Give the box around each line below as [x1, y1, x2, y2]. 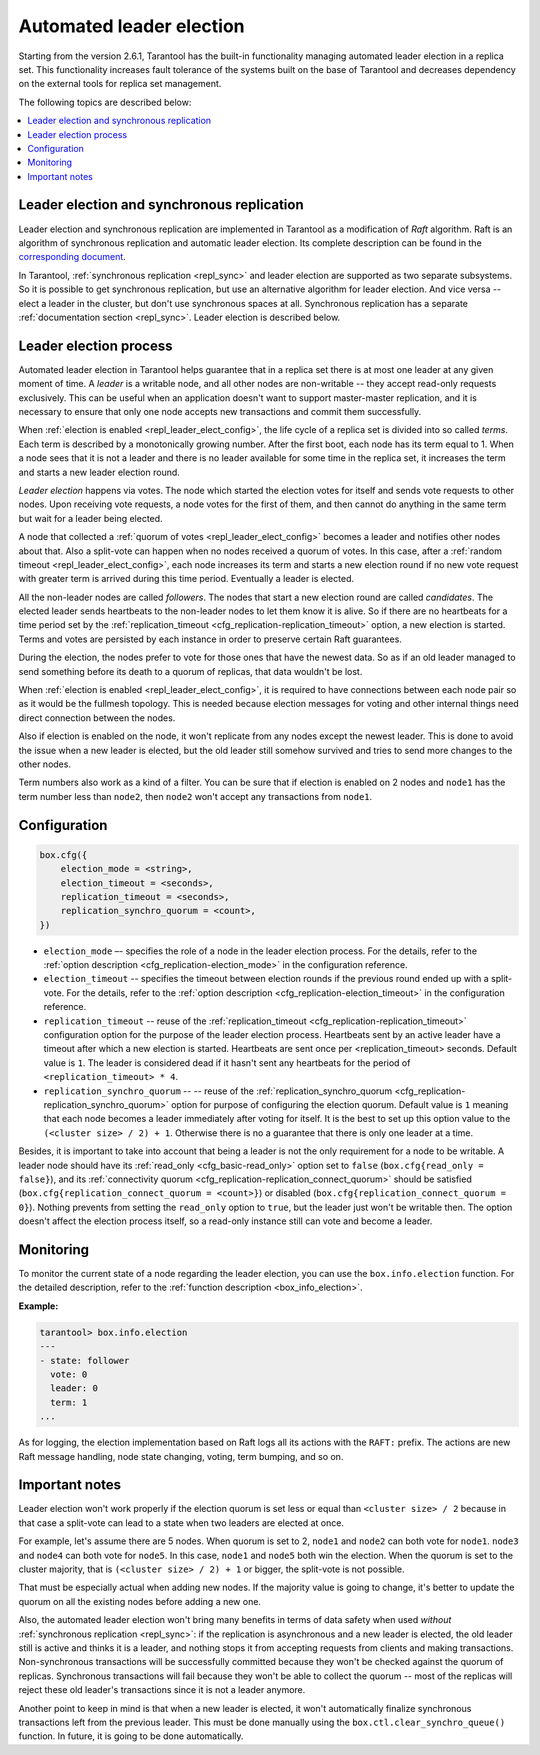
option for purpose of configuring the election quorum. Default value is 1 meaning [170, 1099, 509, 1110]
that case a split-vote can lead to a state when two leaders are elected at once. [18, 1516, 345, 1529]
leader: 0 [50, 1383, 99, 1394]
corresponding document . [18, 251, 127, 263]
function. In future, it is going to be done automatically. [18, 1730, 244, 1742]
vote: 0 [50, 1368, 88, 1380]
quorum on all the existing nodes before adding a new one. [18, 1595, 262, 1607]
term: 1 [50, 1396, 88, 1408]
